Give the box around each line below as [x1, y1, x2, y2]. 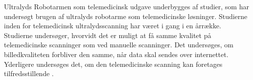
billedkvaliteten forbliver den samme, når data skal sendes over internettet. [4, 49, 229, 59]
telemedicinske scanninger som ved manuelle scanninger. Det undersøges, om [4, 40, 233, 50]
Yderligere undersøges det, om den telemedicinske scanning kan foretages [4, 59, 223, 69]
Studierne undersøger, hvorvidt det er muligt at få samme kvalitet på [4, 30, 211, 40]
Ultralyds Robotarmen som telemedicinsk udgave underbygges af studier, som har [4, 1, 249, 11]
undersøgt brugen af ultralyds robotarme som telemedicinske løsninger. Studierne [4, 11, 248, 21]
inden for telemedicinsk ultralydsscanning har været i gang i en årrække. [4, 20, 221, 31]
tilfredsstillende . [4, 68, 54, 79]
